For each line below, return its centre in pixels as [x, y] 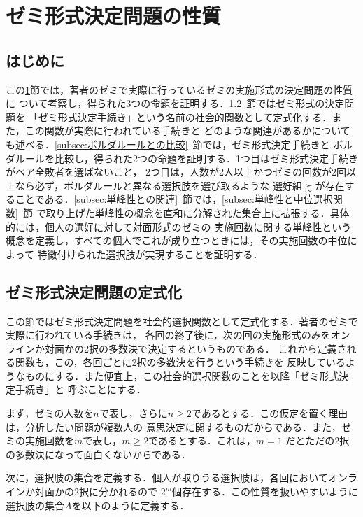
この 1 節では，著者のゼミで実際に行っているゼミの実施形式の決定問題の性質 [179, 89]
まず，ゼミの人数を [50, 413]
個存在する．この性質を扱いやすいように [265, 491]
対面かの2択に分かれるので [96, 491]
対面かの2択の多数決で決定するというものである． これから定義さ [195, 348]
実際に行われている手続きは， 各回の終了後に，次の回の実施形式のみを [168, 335]
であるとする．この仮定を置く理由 [270, 413]
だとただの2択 [318, 440]
